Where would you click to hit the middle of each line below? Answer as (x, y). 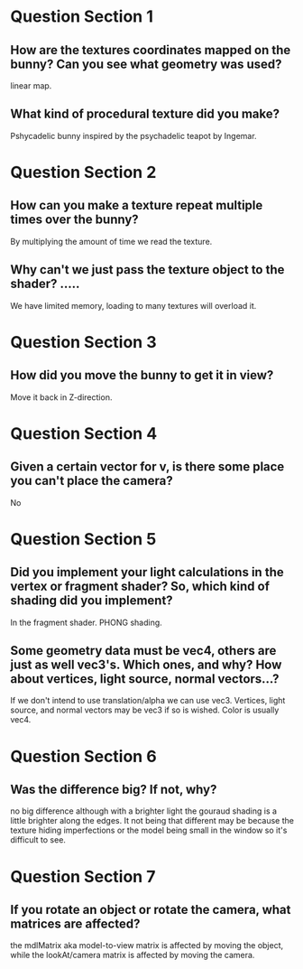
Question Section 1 (82, 17)
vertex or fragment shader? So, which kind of (140, 587)
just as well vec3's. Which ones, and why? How (146, 665)
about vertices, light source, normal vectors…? (145, 679)
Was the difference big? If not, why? (114, 790)
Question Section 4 (84, 433)
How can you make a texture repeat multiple (137, 205)
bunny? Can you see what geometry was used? (146, 64)
